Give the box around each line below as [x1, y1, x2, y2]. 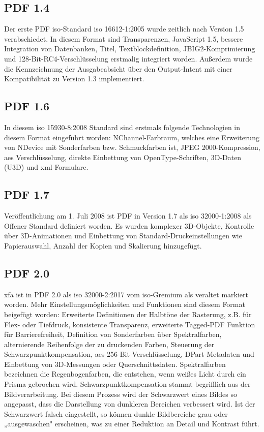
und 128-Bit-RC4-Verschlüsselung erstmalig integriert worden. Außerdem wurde [4, 53, 253, 64]
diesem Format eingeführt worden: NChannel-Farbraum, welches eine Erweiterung [4, 132, 259, 142]
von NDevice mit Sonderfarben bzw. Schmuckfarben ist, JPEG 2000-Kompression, [4, 142, 260, 152]
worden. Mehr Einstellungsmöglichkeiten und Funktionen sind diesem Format [4, 299, 245, 310]
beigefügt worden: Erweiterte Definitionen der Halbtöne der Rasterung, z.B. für [4, 308, 252, 319]
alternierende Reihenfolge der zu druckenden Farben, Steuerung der [4, 338, 215, 349]
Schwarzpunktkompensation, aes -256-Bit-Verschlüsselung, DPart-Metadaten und [4, 349, 254, 359]
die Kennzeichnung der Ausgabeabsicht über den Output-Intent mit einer [4, 63, 232, 74]
